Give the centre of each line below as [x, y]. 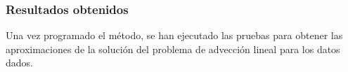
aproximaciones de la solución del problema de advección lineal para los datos [173, 49]
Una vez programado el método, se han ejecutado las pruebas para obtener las [174, 35]
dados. [19, 63]
